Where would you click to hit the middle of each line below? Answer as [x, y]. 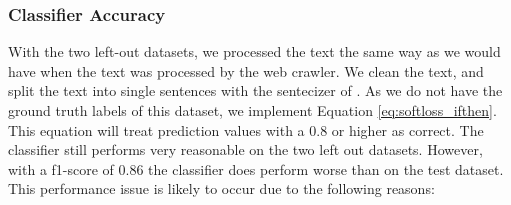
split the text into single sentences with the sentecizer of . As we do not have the [255, 90]
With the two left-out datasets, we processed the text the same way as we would [254, 51]
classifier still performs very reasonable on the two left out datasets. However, [245, 149]
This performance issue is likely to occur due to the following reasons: [221, 188]
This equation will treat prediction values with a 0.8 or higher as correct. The [246, 129]
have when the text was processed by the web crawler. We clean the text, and [246, 70]
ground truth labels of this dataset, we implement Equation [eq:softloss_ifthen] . [252, 110]
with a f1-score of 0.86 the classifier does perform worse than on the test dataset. [256, 168]
